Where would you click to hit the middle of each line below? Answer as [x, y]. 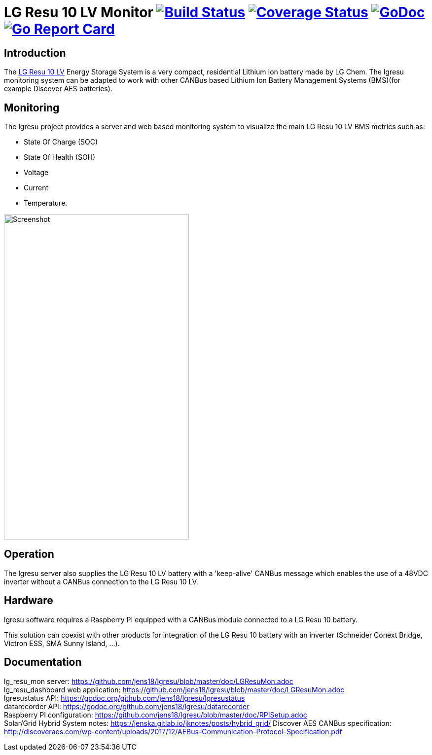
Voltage [36, 173]
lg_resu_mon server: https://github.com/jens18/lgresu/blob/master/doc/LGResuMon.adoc [149, 681]
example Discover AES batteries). [58, 89]
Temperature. [46, 203]
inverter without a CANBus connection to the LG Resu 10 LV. [101, 581]
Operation [29, 554]
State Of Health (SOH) [60, 157]
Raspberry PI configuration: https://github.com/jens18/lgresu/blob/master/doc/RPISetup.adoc [156, 715]
